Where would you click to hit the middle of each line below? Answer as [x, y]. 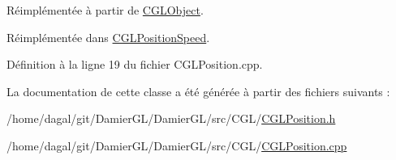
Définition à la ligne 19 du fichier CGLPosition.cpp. [135, 64]
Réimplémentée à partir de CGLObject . [105, 10]
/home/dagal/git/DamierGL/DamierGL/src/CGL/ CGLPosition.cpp [177, 145]
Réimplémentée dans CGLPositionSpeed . [108, 37]
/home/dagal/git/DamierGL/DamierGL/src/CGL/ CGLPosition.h [171, 118]
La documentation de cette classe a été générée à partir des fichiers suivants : [198, 91]
